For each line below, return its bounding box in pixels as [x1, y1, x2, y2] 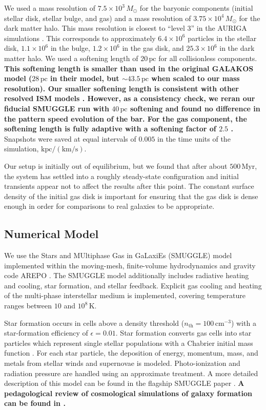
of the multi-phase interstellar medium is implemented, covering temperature [4, 290, 245, 301]
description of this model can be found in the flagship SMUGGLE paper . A [4, 378, 244, 388]
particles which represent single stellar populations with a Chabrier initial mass [4, 337, 253, 348]
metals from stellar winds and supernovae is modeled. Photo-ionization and [4, 358, 240, 368]
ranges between [4, 300, 52, 311]
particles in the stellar [188, 32, 257, 43]
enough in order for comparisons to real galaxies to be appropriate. [4, 201, 215, 211]
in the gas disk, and [122, 43, 184, 53]
